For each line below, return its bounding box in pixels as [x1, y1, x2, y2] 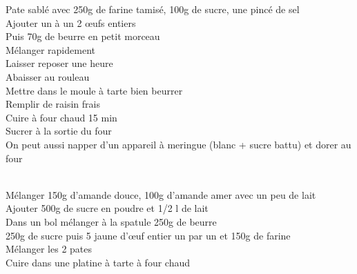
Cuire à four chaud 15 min [6, 110, 117, 124]
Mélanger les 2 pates [6, 242, 93, 256]
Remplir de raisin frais [6, 97, 100, 111]
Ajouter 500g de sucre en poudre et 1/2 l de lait [6, 201, 209, 215]
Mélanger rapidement [6, 42, 95, 57]
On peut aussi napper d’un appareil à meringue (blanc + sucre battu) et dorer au [6, 137, 351, 151]
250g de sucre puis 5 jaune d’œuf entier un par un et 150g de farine [6, 228, 291, 242]
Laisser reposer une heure [6, 56, 113, 70]
